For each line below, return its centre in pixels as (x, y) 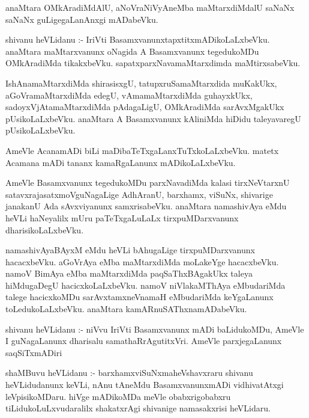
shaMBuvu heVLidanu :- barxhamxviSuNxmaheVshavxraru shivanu (129, 373)
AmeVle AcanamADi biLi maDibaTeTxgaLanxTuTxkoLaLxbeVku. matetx (142, 150)
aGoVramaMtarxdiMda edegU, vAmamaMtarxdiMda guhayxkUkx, (129, 95)
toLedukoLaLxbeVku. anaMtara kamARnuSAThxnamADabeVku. (126, 309)
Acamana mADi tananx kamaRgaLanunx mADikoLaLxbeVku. (121, 162)
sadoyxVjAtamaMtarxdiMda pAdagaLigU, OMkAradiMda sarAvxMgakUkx (145, 107)
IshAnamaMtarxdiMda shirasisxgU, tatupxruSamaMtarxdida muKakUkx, (141, 83)
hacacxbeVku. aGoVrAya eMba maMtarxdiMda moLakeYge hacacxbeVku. (142, 261)
